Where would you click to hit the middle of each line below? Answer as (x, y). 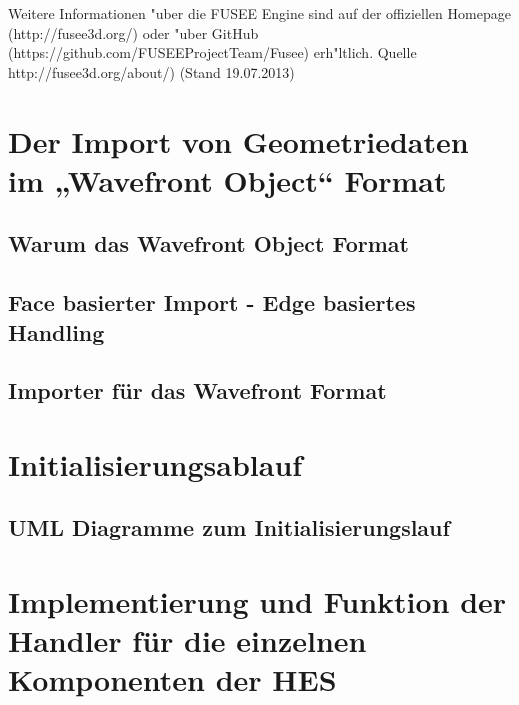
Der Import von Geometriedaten (238, 140)
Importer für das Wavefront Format (197, 390)
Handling (56, 331)
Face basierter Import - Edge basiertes (212, 302)
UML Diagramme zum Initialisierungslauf (229, 527)
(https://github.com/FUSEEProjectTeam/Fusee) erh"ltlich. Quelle (212, 52)
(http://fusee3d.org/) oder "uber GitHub (133, 32)
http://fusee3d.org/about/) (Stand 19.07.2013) (151, 71)
